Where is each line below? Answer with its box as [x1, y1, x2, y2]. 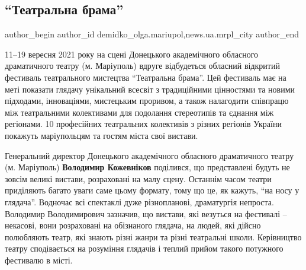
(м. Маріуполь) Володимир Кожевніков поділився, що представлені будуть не [5, 161, 290, 173]
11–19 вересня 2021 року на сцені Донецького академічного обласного [5, 47, 259, 60]
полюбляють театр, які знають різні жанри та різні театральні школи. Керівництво [5, 230, 302, 243]
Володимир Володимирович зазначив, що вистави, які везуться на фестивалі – [5, 207, 287, 220]
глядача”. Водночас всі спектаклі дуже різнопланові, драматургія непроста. [5, 195, 274, 208]
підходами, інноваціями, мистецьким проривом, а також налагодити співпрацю [5, 94, 289, 107]
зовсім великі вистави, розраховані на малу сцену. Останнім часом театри [5, 172, 272, 185]
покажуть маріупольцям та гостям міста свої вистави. [5, 129, 198, 141]
